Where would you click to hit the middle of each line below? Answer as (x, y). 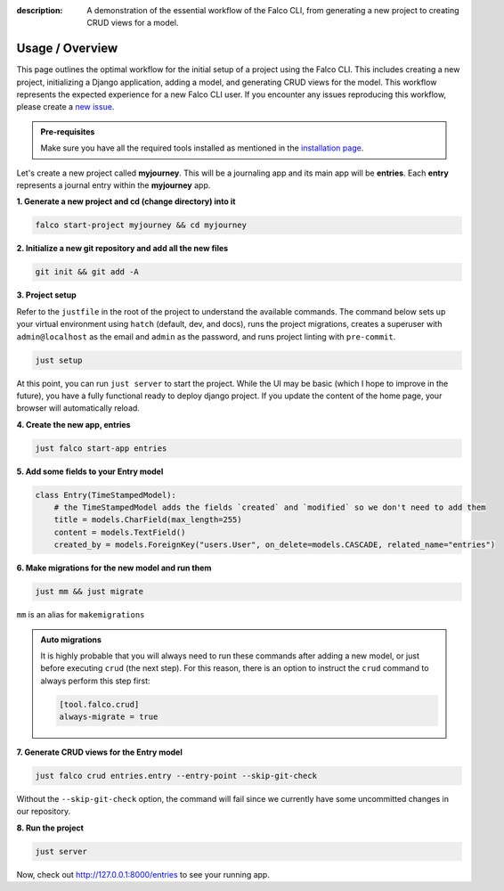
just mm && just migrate (89, 592)
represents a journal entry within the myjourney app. (114, 185)
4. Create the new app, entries (73, 424)
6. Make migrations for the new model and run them (114, 568)
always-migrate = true (109, 717)
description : (40, 10)
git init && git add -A (87, 272)
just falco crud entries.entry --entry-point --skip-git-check (176, 776)
